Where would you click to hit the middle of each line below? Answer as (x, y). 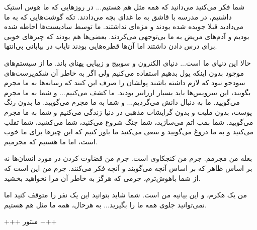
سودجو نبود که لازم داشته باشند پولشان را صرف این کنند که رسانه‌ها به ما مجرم (125, 82)
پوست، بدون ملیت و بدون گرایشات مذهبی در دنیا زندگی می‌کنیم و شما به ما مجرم (128, 111)
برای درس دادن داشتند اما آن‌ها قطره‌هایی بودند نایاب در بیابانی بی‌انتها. (111, 46)
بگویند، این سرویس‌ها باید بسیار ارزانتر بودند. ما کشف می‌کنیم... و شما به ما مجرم (127, 92)
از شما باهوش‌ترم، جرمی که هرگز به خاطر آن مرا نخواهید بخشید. (102, 178)
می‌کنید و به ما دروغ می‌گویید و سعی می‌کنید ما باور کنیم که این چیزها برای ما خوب (129, 132)
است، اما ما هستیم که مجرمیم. (51, 141)
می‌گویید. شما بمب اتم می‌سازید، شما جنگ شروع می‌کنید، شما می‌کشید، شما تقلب (129, 122)
